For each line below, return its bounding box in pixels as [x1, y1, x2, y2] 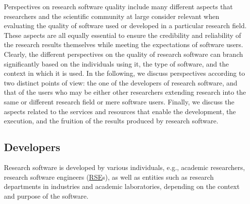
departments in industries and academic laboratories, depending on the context [4, 181, 240, 191]
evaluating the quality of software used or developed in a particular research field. [4, 20, 247, 31]
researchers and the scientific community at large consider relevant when [4, 11, 219, 21]
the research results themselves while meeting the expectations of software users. [4, 39, 243, 50]
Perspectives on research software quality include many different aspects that [4, 1, 233, 11]
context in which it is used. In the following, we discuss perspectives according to [4, 68, 245, 78]
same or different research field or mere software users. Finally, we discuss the [4, 96, 234, 106]
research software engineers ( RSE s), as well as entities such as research [4, 171, 214, 182]
